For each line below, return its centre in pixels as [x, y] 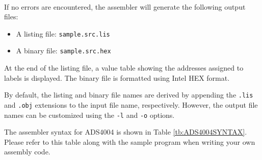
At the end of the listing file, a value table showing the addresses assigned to [124, 68]
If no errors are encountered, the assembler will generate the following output [125, 6]
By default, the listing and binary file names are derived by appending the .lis [129, 95]
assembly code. [27, 152]
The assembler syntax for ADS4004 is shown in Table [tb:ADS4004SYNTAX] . [126, 132]
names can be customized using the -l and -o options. [89, 115]
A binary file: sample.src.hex [63, 51]
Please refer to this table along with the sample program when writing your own [130, 141]
